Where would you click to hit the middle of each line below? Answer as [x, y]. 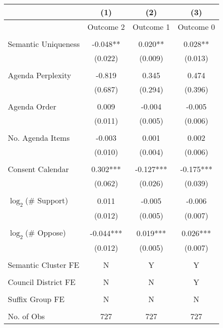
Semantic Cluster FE [44, 265]
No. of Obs [26, 316]
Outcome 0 [196, 27]
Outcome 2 [106, 27]
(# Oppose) [46, 233]
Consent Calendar [39, 169]
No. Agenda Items [39, 138]
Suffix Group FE [36, 299]
